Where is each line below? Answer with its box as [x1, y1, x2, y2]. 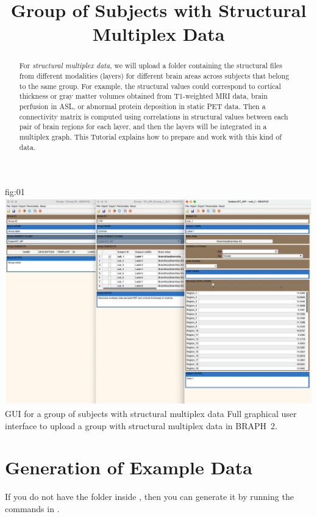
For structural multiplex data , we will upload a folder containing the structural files [19, 60, 282, 71]
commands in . [5, 502, 60, 515]
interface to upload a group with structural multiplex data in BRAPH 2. [5, 419, 277, 432]
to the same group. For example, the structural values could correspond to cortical [19, 80, 281, 91]
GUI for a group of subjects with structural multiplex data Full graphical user [5, 407, 297, 420]
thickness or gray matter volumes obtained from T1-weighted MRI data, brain [19, 91, 268, 101]
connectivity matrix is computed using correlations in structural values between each [19, 111, 288, 121]
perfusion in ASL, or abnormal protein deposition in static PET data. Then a [19, 101, 266, 111]
